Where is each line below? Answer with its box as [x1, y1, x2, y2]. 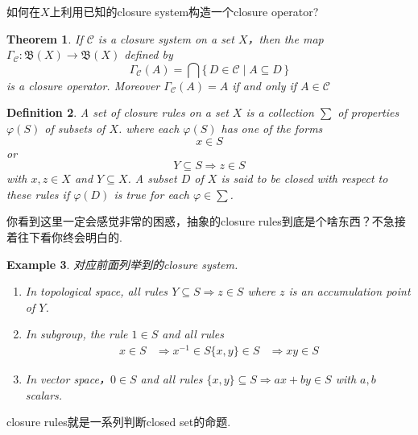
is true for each [114, 185, 189, 202]
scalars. [25, 386, 63, 403]
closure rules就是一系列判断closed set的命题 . [6, 413, 231, 430]
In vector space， [25, 371, 110, 387]
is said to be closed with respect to [221, 170, 388, 187]
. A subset [127, 170, 177, 187]
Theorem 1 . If [6, 30, 83, 47]
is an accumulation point [288, 283, 411, 300]
